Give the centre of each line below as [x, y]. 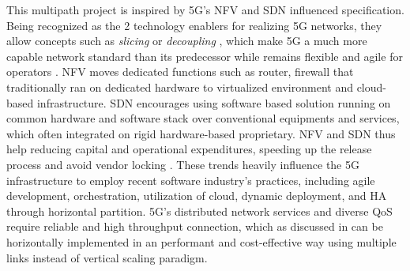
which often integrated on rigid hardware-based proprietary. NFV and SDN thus [201, 133]
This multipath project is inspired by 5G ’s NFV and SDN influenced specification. [205, 9]
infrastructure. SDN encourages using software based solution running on [214, 102]
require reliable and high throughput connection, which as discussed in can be [195, 226]
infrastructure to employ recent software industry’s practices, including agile [191, 180]
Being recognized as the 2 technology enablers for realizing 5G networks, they [194, 25]
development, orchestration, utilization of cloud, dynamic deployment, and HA [197, 196]
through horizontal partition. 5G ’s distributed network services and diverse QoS [199, 211]
